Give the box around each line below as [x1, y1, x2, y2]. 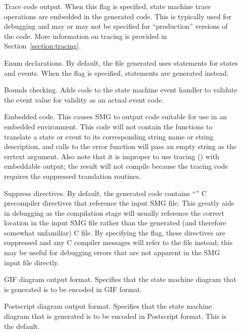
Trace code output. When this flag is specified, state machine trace [4, 1, 211, 11]
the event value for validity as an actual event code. [4, 94, 164, 105]
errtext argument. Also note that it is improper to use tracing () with [4, 151, 219, 161]
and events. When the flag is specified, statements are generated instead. [4, 67, 229, 78]
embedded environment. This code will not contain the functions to [4, 121, 213, 131]
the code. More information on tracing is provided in [4, 30, 167, 41]
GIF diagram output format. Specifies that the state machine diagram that [4, 274, 236, 284]
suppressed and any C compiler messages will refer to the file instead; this [4, 237, 233, 248]
